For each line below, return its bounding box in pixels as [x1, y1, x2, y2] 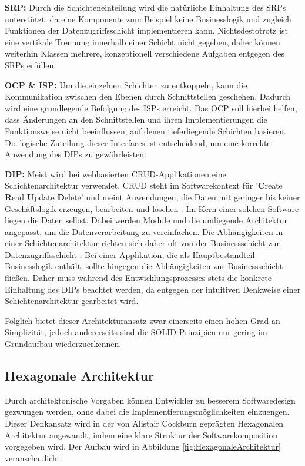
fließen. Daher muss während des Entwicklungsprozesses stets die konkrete [5, 272, 272, 284]
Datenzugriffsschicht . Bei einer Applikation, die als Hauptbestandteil [5, 248, 255, 260]
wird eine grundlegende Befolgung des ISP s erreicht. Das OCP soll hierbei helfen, [5, 101, 297, 114]
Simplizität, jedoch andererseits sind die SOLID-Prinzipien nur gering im [5, 326, 267, 338]
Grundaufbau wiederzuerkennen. [5, 338, 122, 350]
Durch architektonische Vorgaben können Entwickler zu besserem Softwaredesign [5, 394, 296, 406]
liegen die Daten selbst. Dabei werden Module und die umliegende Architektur [5, 214, 287, 226]
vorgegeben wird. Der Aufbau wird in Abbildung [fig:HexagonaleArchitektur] [5, 440, 281, 452]
